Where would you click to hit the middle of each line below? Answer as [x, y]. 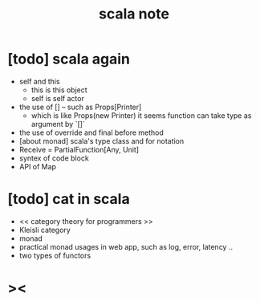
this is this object [59, 90]
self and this [40, 81]
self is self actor [58, 98]
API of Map [38, 166]
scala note [134, 14]
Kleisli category [45, 230]
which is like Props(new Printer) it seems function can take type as [141, 115]
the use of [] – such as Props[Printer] [80, 107]
